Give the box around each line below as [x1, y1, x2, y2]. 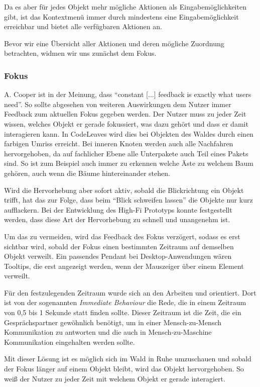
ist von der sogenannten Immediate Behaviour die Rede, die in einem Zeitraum [4, 297, 246, 308]
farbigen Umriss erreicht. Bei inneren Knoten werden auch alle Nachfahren [4, 138, 233, 149]
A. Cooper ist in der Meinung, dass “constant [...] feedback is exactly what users [4, 89, 251, 100]
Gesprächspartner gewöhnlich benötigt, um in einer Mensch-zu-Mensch [4, 317, 222, 327]
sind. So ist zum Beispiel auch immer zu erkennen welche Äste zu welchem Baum [4, 158, 253, 168]
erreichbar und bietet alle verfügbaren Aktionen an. [4, 21, 162, 32]
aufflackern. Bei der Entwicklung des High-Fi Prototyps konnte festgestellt [4, 204, 232, 215]
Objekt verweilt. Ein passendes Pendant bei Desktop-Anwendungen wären [4, 251, 232, 261]
